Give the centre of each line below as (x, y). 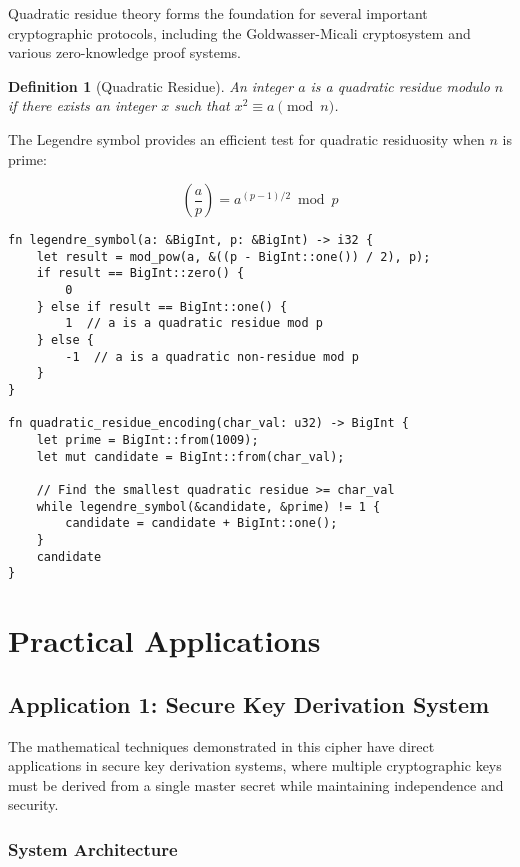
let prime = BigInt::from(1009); (147, 440)
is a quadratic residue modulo (400, 85)
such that (202, 105)
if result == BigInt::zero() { (140, 273)
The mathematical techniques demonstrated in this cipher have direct (221, 745)
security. (33, 804)
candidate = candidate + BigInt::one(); (201, 523)
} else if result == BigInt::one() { (162, 306)
